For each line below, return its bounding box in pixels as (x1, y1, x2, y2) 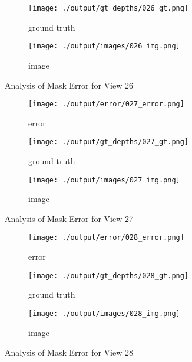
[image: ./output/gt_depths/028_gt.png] (28, 271, 189, 280)
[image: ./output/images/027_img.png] (28, 175, 180, 184)
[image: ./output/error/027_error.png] (28, 100, 184, 109)
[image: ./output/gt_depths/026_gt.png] (28, 4, 189, 12)
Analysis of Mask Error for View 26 (5, 79, 133, 91)
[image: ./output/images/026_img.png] (28, 42, 180, 51)
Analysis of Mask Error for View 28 (5, 346, 133, 358)
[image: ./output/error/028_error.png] (28, 233, 184, 242)
